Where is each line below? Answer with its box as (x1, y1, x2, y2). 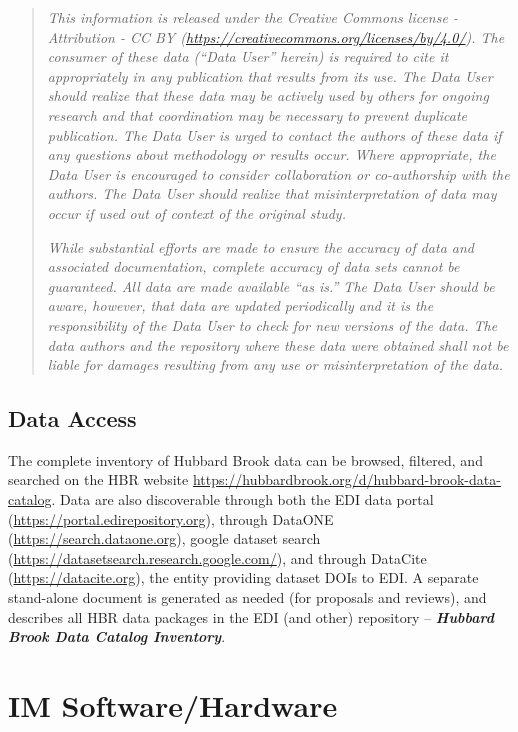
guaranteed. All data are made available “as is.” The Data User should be (47, 275, 495, 296)
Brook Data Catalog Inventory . (8, 626, 226, 647)
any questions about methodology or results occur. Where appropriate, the (47, 144, 496, 165)
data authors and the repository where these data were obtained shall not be (47, 334, 509, 355)
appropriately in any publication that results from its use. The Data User (47, 65, 493, 86)
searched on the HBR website (8, 469, 189, 490)
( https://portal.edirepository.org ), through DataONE (8, 508, 334, 529)
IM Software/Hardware (8, 685, 338, 726)
